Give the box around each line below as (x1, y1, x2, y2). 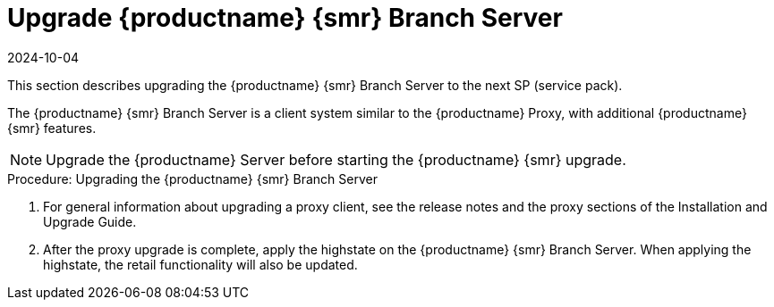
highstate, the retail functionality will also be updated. (43, 256, 358, 272)
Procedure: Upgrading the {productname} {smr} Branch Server (7, 170, 378, 187)
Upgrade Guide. (43, 213, 137, 229)
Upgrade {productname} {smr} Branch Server (7, 3, 563, 33)
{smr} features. (7, 120, 97, 136)
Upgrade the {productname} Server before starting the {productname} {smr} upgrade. (46, 150, 626, 169)
